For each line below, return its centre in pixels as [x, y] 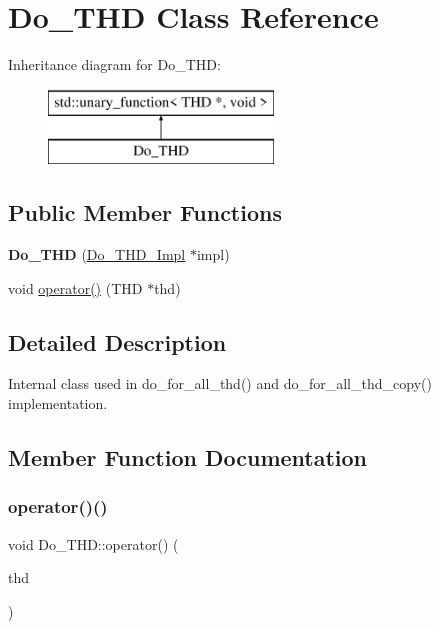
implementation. [58, 403]
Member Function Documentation [188, 457]
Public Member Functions [145, 212]
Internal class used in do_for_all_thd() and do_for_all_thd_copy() [220, 383]
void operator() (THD [75, 287]
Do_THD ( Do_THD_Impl [97, 254]
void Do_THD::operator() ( [93, 543]
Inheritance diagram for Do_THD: [114, 64]
